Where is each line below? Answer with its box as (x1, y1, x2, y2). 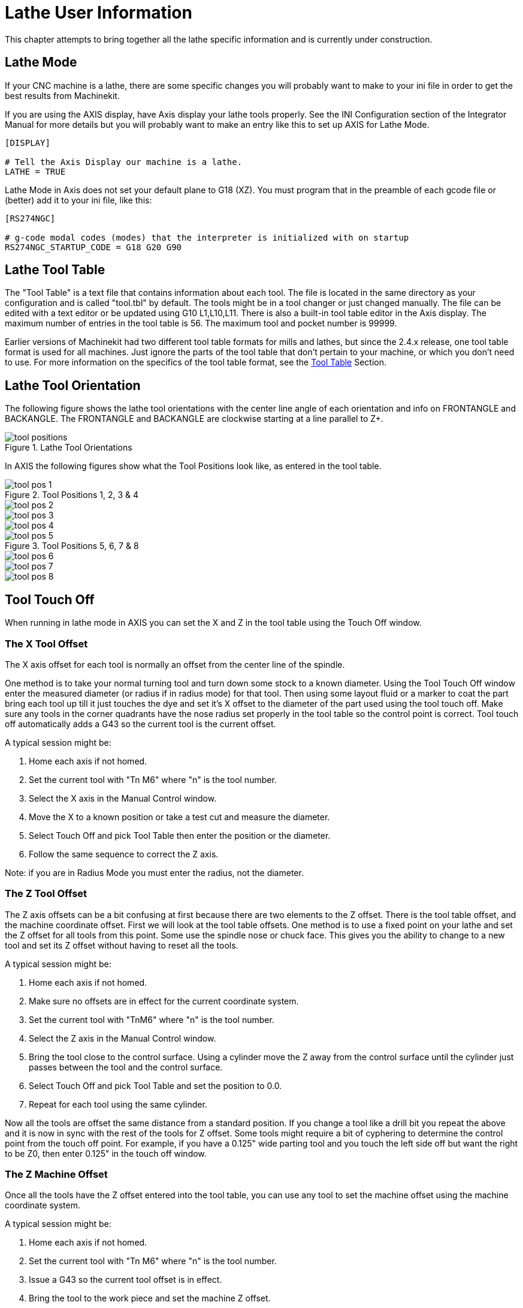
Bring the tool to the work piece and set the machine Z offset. (29, 1293, 271, 1304)
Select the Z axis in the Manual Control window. (29, 1033, 216, 1043)
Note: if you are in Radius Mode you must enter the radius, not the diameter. (5, 867, 304, 878)
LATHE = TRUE (5, 166, 66, 176)
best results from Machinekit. (5, 90, 120, 101)
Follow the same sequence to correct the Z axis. (29, 848, 219, 859)
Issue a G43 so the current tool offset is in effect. (29, 1274, 222, 1285)
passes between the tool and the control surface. (29, 1061, 223, 1072)
